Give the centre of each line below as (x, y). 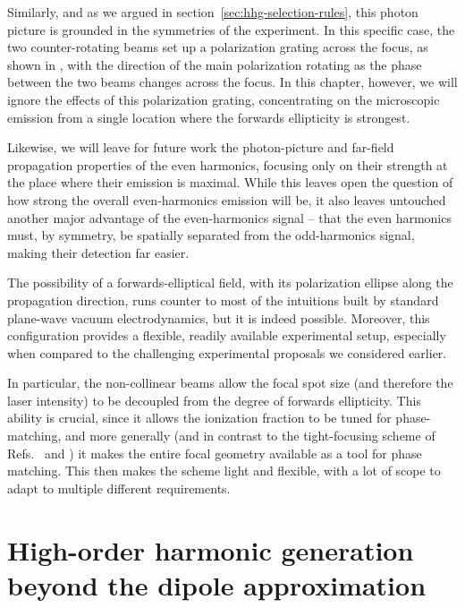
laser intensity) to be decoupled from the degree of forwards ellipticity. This (214, 400)
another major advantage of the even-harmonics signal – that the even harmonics (229, 217)
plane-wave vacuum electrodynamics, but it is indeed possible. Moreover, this (219, 317)
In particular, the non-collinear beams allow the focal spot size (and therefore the (230, 383)
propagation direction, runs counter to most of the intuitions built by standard (223, 300)
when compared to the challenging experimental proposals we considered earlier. (227, 352)
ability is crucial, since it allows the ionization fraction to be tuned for (199, 418)
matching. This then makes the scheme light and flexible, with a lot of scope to (224, 471)
